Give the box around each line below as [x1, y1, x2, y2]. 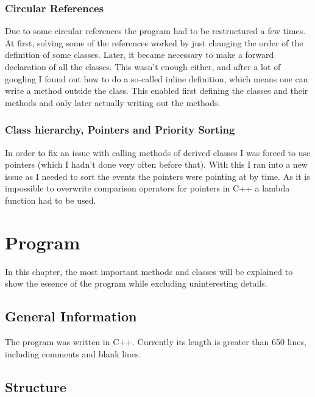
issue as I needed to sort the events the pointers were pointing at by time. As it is [5, 170, 310, 182]
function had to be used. [5, 193, 96, 206]
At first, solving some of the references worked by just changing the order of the [5, 36, 303, 49]
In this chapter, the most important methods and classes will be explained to [5, 265, 293, 277]
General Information [5, 307, 137, 326]
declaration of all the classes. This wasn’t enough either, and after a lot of [5, 60, 281, 73]
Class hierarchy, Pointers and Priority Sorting [5, 122, 235, 137]
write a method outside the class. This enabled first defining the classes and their [5, 84, 308, 97]
